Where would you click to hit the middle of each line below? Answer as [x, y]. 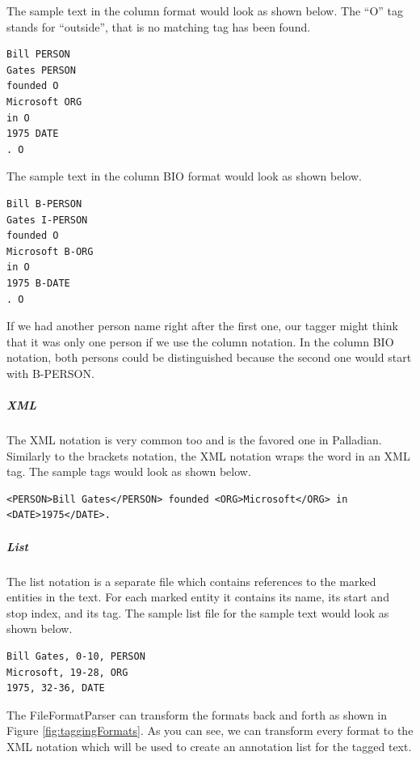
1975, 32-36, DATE [56, 688]
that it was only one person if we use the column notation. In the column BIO [200, 341]
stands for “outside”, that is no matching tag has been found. [159, 26]
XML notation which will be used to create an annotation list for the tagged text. [209, 746]
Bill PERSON [38, 55]
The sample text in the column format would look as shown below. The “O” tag [205, 11]
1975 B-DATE [38, 283]
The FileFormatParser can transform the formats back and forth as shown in [197, 714]
